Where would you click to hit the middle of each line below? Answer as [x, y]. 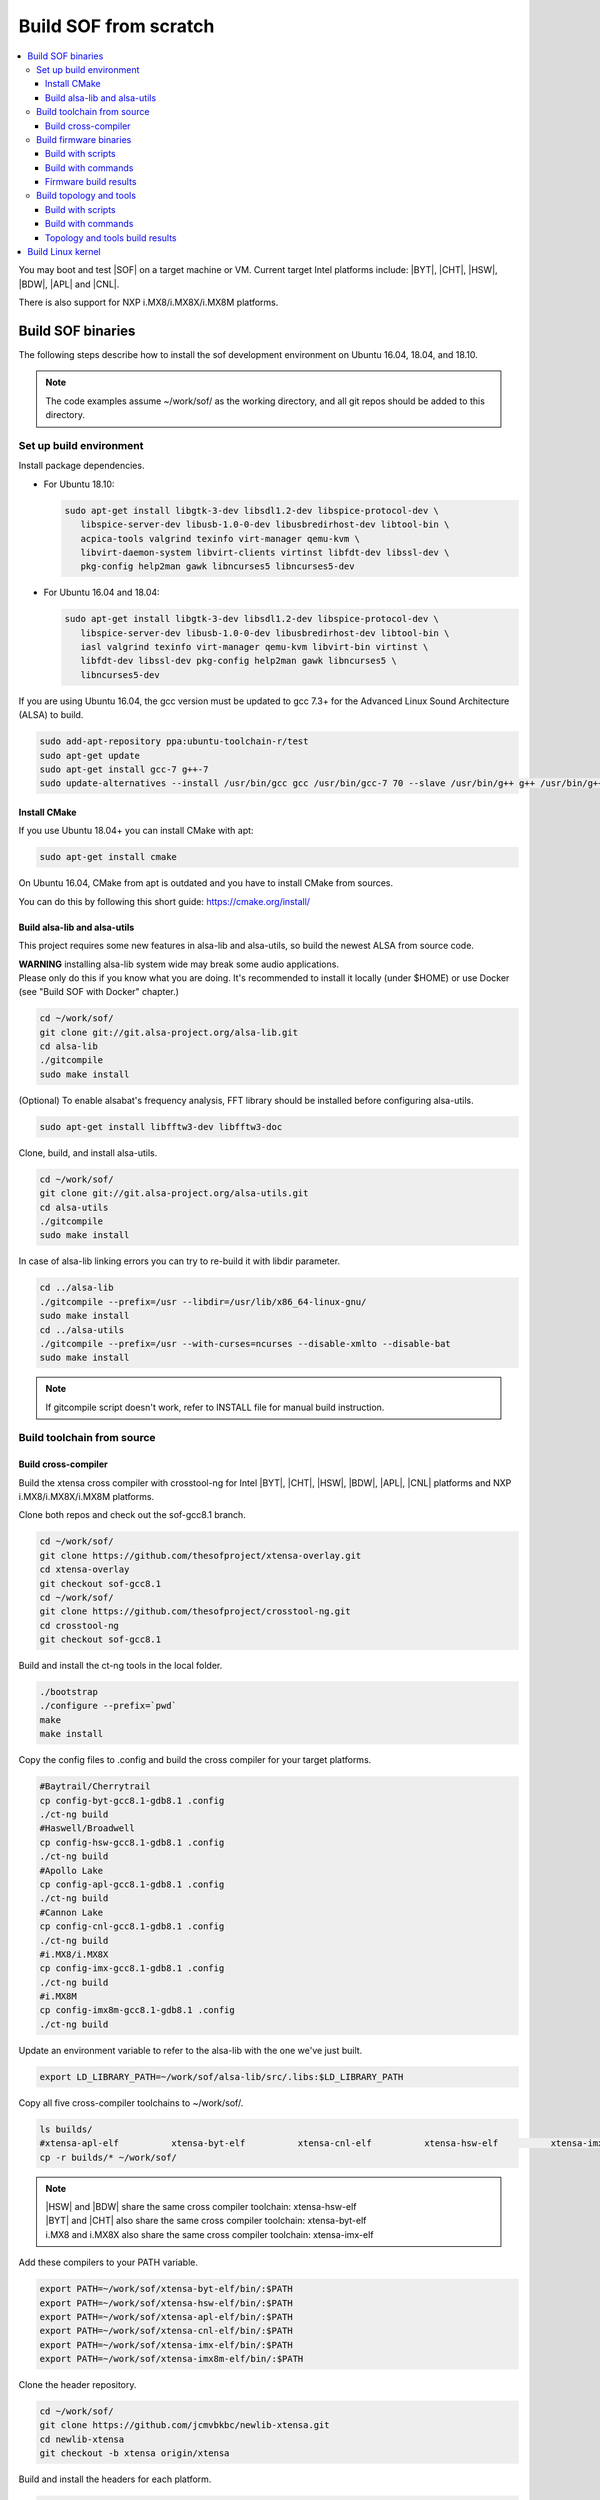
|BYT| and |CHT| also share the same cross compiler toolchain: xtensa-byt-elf [206, 2221]
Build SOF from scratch [116, 26]
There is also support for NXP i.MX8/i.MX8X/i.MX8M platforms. [148, 302]
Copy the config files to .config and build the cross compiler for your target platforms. [195, 1760]
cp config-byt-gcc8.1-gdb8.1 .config [132, 1800]
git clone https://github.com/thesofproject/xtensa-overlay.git [200, 1555]
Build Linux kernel [64, 252]
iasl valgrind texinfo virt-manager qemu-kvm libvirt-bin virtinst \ [254, 647]
